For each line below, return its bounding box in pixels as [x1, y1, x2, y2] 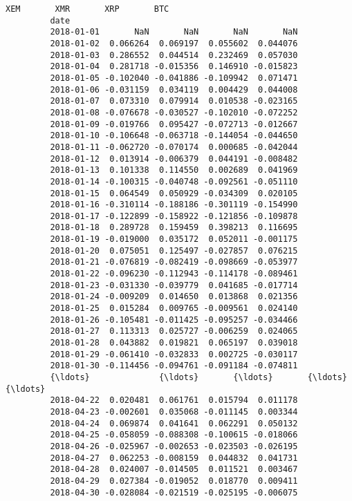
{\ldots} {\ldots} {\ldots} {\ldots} [50, 372, 347, 382]
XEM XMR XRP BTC [6, 4, 169, 14]
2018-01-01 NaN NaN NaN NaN [50, 27, 298, 37]
